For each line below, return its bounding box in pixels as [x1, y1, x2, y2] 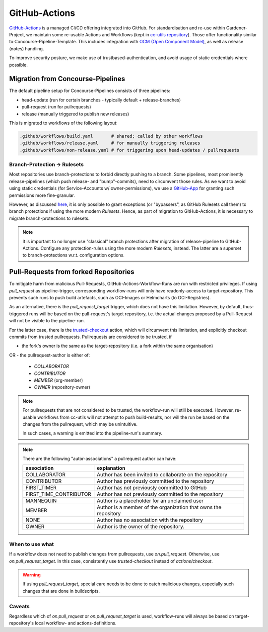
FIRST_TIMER [25, 484, 57, 491]
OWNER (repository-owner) [34, 384, 90, 390]
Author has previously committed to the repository [97, 478, 214, 485]
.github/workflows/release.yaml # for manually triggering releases [19, 140, 201, 146]
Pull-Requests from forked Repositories [9, 268, 134, 276]
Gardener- [226, 25, 248, 31]
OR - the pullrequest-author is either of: [9, 352, 90, 358]
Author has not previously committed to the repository [97, 491, 223, 498]
